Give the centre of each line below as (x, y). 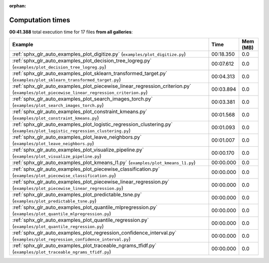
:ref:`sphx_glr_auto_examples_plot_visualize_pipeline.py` (78, 150)
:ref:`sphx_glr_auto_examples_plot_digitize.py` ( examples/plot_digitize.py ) (99, 54)
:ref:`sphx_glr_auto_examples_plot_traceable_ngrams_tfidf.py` (84, 246)
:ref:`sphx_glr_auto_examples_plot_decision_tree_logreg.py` (82, 61)
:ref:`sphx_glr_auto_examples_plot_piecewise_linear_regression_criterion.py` (102, 86)
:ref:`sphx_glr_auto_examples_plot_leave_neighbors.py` (77, 137)
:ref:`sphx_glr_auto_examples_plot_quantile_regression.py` (80, 220)
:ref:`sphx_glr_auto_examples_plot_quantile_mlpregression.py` (85, 207)
